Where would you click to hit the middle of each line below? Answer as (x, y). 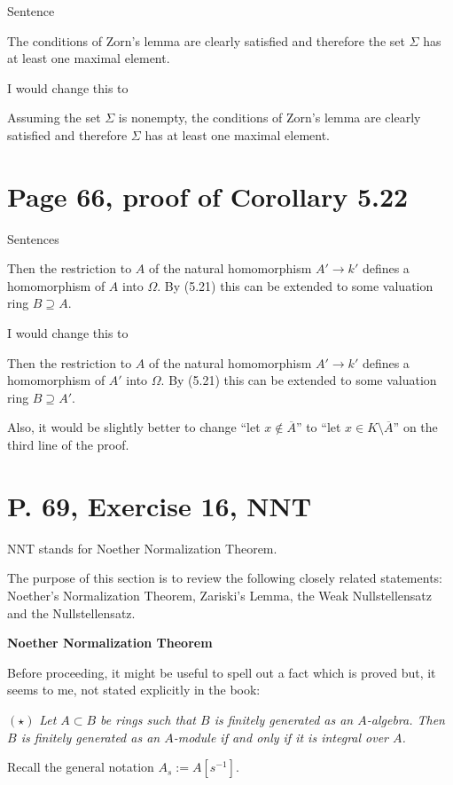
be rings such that (148, 719)
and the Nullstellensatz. (71, 612)
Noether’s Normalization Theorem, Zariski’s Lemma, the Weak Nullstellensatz (220, 595)
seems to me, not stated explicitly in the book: (134, 690)
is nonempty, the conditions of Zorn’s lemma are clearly (269, 118)
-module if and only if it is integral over (281, 737)
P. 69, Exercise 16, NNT (160, 505)
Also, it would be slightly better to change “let (134, 427)
